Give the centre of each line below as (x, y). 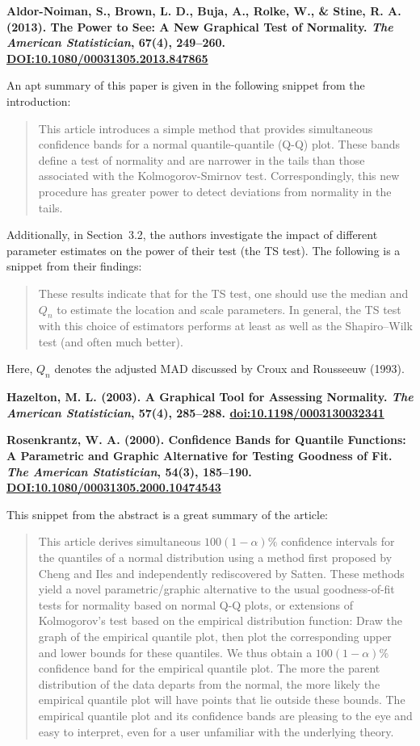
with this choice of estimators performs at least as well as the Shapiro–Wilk (225, 326)
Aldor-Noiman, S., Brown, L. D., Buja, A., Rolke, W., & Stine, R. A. (204, 10)
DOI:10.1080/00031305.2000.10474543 (114, 487)
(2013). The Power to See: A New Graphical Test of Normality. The (200, 26)
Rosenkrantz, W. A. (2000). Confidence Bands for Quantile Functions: (206, 440)
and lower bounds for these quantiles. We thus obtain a (175, 652)
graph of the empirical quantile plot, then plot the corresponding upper (215, 636)
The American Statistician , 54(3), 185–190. (129, 471)
